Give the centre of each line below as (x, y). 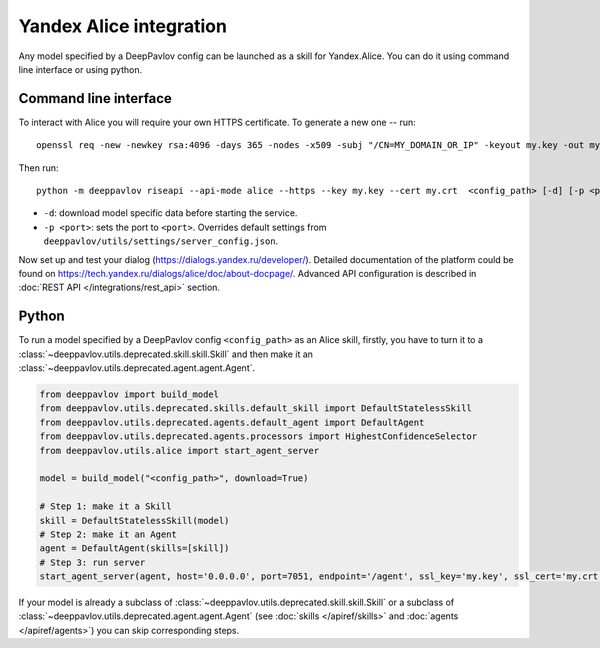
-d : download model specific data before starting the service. (170, 213)
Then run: (38, 167)
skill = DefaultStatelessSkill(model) (134, 520)
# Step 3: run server (92, 562)
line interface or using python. (80, 69)
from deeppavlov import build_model (129, 394)
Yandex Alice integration (122, 26)
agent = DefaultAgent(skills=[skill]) (134, 548)
